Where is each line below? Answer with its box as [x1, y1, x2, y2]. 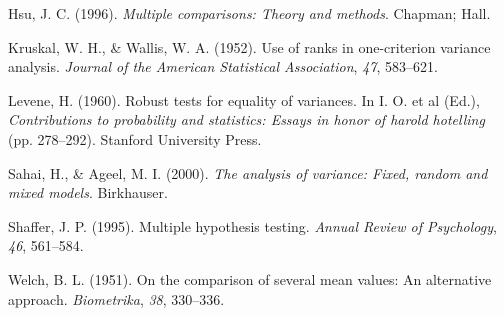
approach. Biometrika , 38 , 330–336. [8, 288, 225, 309]
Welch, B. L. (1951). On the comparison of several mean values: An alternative [8, 268, 492, 289]
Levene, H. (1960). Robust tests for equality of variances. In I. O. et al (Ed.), [8, 89, 480, 110]
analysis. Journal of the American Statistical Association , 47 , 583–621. [8, 56, 438, 77]
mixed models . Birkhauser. [8, 182, 168, 203]
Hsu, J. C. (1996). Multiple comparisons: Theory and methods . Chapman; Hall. [8, 3, 491, 23]
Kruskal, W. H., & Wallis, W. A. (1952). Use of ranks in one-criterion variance [8, 36, 491, 57]
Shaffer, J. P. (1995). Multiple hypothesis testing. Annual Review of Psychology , [8, 215, 497, 236]
